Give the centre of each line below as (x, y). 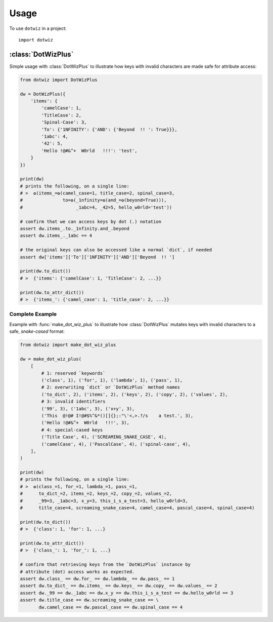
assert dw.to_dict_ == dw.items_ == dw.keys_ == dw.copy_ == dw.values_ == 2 (119, 586)
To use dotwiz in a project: (38, 28)
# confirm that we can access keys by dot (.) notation (91, 221)
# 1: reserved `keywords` (73, 373)
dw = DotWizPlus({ (43, 94)
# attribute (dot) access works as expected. (77, 572)
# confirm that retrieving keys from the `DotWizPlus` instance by (105, 565)
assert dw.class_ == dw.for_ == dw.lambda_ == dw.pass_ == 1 (97, 578)
